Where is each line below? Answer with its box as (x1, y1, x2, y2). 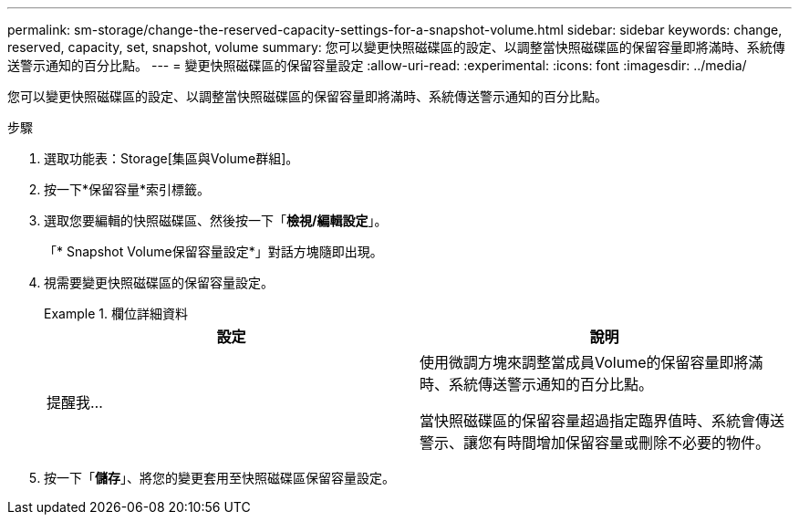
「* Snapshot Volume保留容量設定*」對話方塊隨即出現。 (44, 244, 383, 259)
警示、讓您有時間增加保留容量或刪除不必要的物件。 (420, 433, 771, 452)
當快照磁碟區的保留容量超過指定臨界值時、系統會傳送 (420, 412, 785, 430)
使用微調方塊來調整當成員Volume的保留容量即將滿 (420, 353, 763, 371)
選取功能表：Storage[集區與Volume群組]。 (44, 151, 299, 166)
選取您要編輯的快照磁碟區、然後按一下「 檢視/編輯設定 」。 (44, 213, 388, 228)
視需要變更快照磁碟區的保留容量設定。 (44, 275, 274, 290)
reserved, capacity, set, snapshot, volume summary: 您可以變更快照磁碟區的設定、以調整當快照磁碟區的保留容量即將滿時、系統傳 (7, 39, 785, 55)
